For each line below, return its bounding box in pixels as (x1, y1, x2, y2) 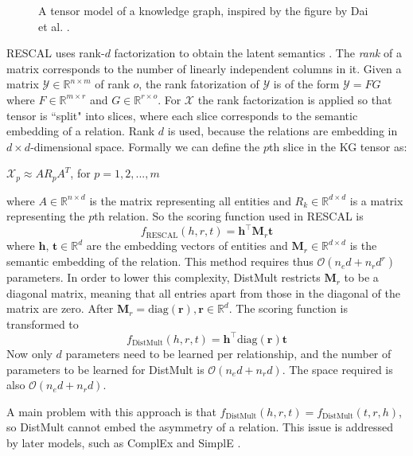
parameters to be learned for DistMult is (6, 361, 205, 377)
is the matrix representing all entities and (89, 192, 291, 209)
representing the (6, 208, 85, 224)
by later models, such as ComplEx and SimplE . (6, 434, 241, 450)
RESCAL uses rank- (6, 45, 105, 61)
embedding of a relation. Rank (6, 123, 155, 139)
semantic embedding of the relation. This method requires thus (6, 253, 314, 270)
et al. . (38, 18, 70, 34)
